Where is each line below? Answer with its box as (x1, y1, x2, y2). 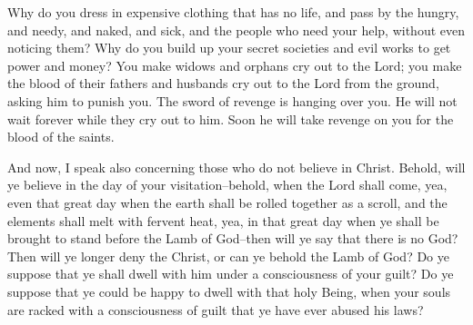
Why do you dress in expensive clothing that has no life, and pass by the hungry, (7, 3, 459, 21)
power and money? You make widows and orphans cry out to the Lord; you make (7, 55, 462, 74)
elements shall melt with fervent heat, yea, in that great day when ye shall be (7, 211, 439, 230)
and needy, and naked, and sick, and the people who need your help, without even (7, 20, 465, 39)
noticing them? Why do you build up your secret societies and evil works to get (7, 38, 451, 57)
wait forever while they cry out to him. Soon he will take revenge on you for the (7, 109, 454, 128)
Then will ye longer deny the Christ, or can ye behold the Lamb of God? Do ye (7, 246, 449, 265)
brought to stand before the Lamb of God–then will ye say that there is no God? (7, 229, 458, 248)
